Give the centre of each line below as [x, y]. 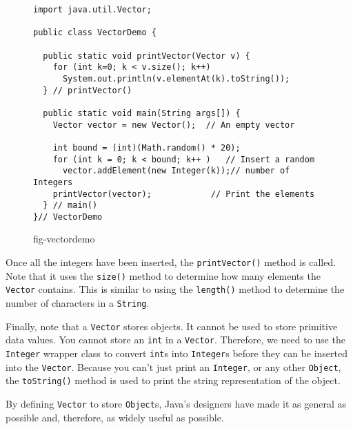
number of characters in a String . [78, 303]
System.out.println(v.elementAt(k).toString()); [176, 78]
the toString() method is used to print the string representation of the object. [173, 380]
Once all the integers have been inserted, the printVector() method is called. [171, 262]
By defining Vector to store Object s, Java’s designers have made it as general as [176, 403]
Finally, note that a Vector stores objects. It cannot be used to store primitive [172, 326]
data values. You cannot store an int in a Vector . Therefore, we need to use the [175, 340]
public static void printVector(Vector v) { [147, 56]
